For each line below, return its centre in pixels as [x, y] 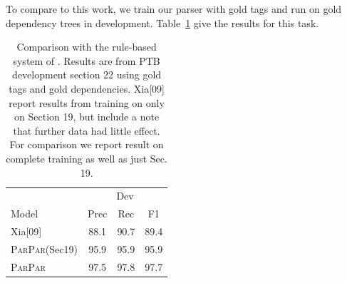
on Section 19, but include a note [87, 117]
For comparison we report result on [87, 144]
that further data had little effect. [87, 130]
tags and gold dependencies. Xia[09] [87, 88]
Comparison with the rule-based [87, 47]
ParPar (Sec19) [44, 248]
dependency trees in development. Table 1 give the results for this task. [162, 22]
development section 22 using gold [87, 74]
